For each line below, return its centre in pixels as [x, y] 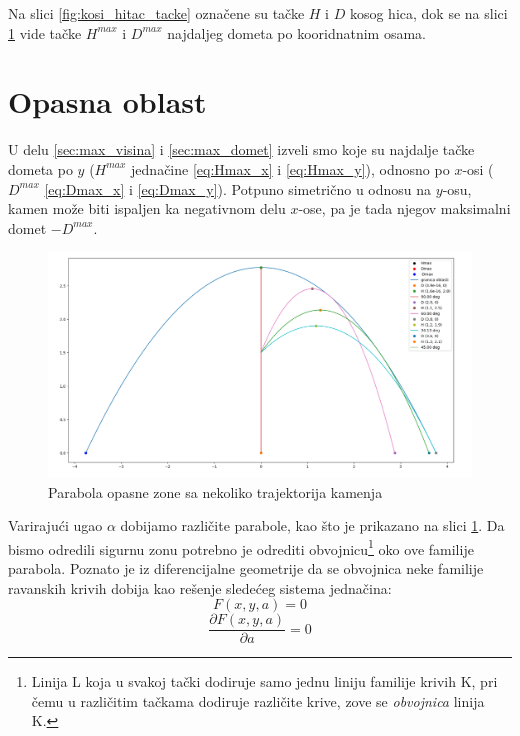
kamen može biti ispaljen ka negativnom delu [147, 208]
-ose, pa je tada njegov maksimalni [404, 208]
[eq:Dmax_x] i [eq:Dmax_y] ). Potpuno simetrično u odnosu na [238, 188]
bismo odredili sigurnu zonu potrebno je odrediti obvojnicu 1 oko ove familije [241, 547]
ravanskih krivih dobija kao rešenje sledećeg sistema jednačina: [200, 587]
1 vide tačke [45, 32]
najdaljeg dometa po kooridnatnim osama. [297, 32]
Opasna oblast [107, 101]
